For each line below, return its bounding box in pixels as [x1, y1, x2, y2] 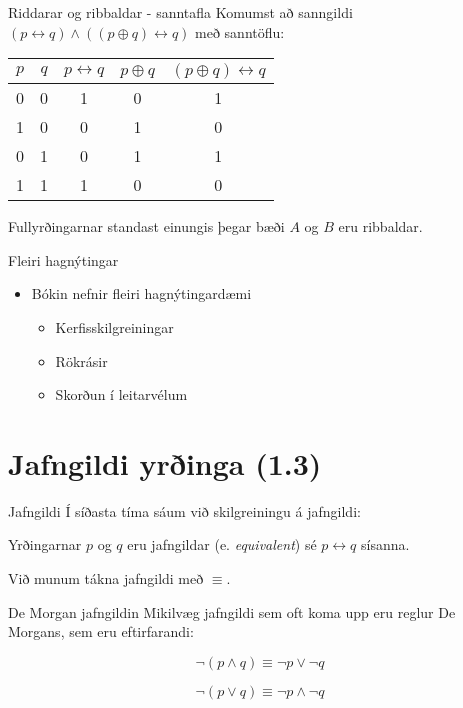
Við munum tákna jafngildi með [8, 568, 204, 589]
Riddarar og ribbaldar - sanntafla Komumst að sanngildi [8, 2, 353, 22]
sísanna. [361, 534, 410, 555]
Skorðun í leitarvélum [55, 384, 188, 405]
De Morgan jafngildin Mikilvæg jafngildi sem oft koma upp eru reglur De [8, 601, 456, 622]
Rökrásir [55, 350, 108, 371]
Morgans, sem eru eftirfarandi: [8, 621, 194, 642]
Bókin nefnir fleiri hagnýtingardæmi [31, 283, 252, 304]
